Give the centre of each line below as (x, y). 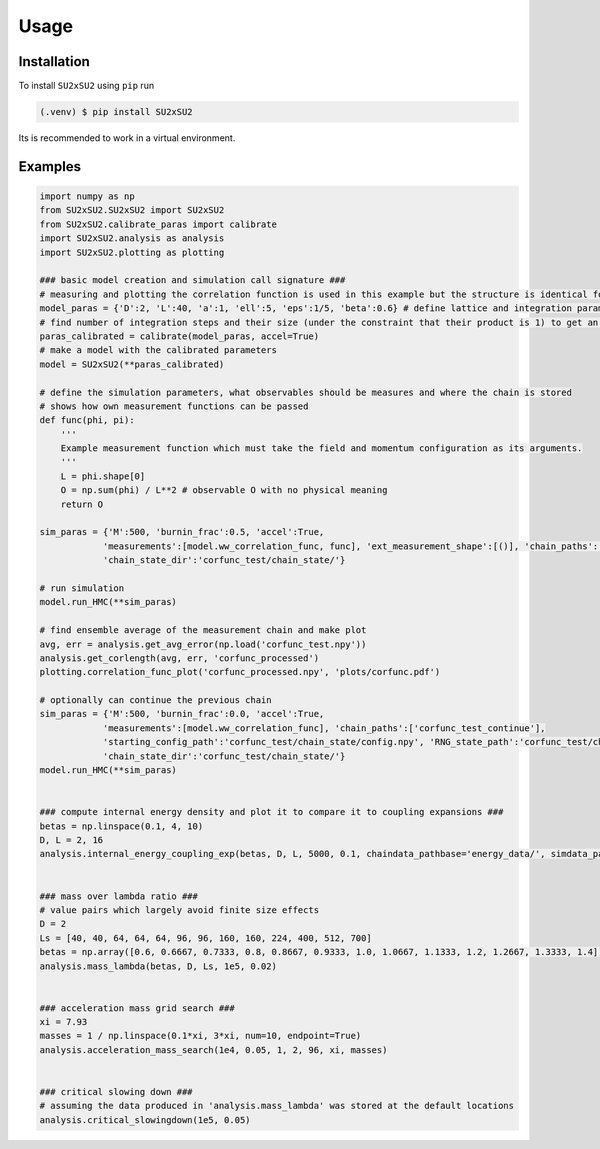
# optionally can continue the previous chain (155, 700)
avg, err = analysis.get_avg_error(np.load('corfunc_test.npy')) (203, 644)
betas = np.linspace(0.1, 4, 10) (121, 826)
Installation (54, 61)
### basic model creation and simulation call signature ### (192, 280)
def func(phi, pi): (87, 420)
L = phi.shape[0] (103, 476)
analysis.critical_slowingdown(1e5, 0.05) (145, 1119)
